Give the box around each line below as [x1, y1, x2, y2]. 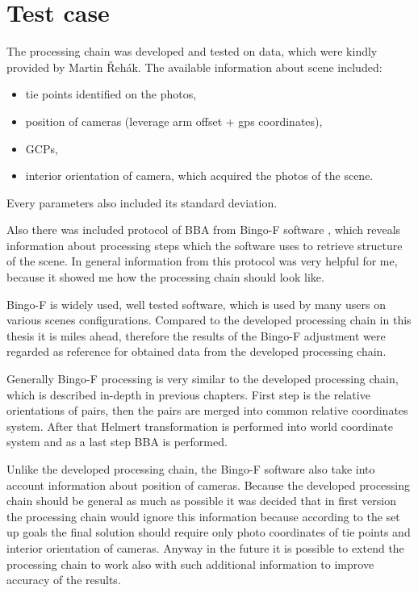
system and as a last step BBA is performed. [6, 433, 228, 450]
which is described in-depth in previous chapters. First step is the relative [6, 386, 370, 403]
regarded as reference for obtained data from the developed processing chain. [6, 343, 387, 360]
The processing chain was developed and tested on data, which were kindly [6, 43, 378, 60]
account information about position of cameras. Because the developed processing [6, 476, 411, 493]
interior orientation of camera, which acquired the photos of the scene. [25, 167, 374, 184]
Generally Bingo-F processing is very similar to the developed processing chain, [6, 370, 399, 387]
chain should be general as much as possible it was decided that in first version [6, 492, 396, 509]
